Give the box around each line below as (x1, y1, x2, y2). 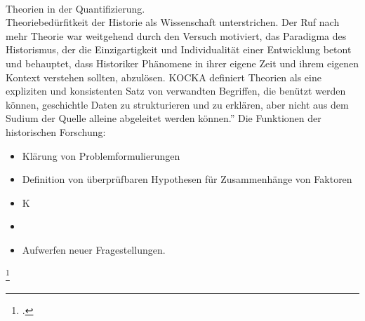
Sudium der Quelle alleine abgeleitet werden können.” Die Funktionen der (6, 111, 321, 125)
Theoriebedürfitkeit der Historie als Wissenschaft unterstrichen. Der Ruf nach (6, 15, 340, 29)
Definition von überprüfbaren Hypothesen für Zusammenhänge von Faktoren (22, 172, 352, 186)
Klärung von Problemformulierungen (22, 148, 180, 163)
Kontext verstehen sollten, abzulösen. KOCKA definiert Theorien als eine (6, 69, 321, 84)
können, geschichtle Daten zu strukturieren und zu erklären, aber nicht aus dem (6, 97, 349, 111)
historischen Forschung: (6, 124, 106, 139)
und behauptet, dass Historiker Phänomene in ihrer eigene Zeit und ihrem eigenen (6, 55, 359, 70)
